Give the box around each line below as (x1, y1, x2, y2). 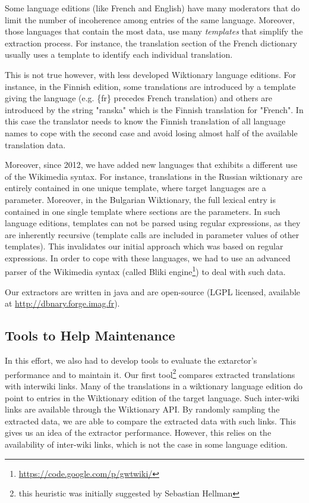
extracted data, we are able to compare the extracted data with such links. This (5, 414, 296, 427)
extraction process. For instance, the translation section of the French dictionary (5, 36, 298, 49)
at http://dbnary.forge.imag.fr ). (5, 297, 120, 310)
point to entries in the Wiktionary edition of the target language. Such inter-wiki (5, 391, 299, 404)
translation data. (5, 138, 66, 151)
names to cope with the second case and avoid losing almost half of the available (5, 126, 298, 139)
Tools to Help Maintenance (5, 326, 175, 345)
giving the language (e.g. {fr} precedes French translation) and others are (5, 92, 272, 104)
